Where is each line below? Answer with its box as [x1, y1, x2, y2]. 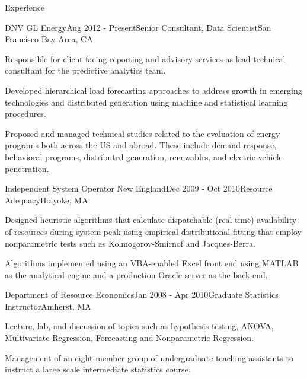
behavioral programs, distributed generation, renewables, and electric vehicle [5, 150, 283, 163]
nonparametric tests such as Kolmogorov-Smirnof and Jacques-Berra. [5, 237, 255, 249]
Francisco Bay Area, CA [5, 33, 93, 45]
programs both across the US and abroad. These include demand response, [5, 139, 277, 151]
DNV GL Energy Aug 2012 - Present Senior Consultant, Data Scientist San [5, 21, 271, 33]
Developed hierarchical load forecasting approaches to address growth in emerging [5, 84, 302, 96]
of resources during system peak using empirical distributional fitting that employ [5, 225, 302, 237]
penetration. [5, 162, 49, 174]
